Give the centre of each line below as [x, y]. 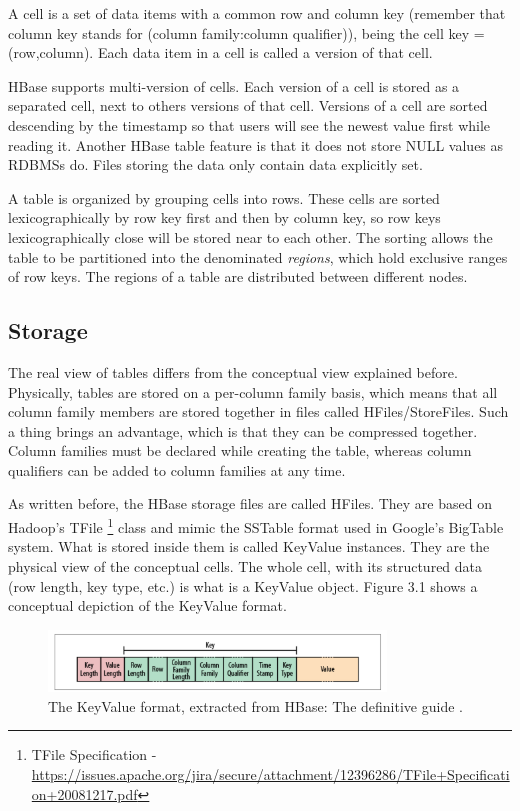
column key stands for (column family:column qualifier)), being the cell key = [246, 32]
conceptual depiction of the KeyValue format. [147, 605]
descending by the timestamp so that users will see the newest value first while [249, 124]
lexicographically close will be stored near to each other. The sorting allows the [250, 236]
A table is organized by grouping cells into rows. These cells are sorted [224, 197]
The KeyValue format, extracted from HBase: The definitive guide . [255, 705]
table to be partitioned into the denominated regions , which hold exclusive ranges [258, 256]
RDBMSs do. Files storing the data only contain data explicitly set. [215, 164]
